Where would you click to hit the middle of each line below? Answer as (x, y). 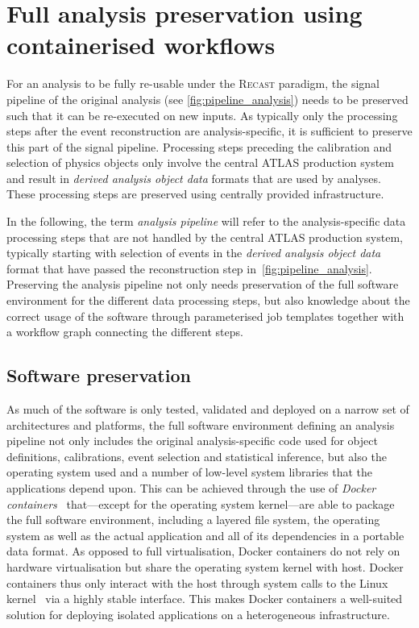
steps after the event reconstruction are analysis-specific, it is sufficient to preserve (209, 131)
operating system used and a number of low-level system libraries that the (190, 472)
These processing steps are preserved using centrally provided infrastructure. (195, 194)
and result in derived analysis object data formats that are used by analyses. (194, 178)
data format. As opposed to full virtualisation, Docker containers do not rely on (203, 551)
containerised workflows (141, 45)
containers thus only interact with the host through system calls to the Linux (197, 582)
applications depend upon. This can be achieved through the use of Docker (191, 487)
